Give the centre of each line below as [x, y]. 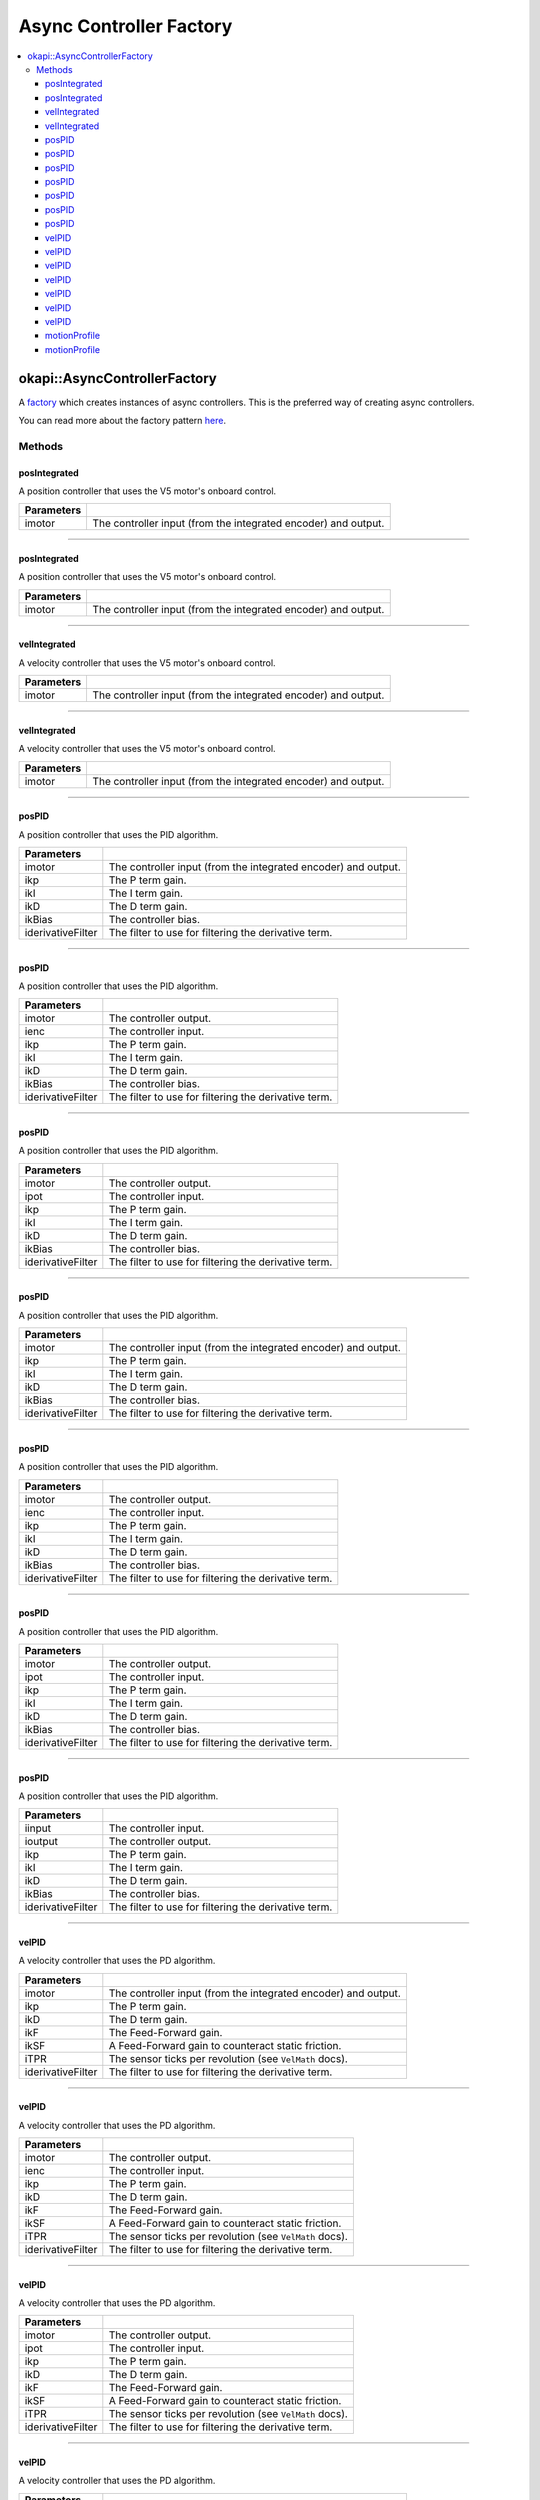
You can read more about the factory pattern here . [122, 421]
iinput [38, 1828]
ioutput [41, 1842]
